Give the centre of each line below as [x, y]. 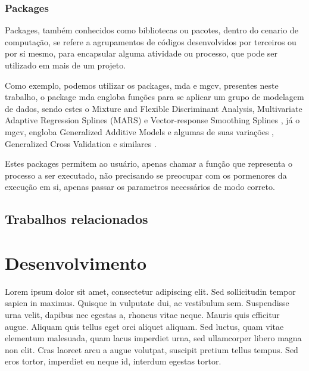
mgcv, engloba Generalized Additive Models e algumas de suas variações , [140, 131]
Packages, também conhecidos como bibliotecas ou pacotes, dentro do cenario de [152, 30]
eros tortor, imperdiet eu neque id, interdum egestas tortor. [113, 361]
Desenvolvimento [76, 262]
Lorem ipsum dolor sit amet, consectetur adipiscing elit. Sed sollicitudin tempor [150, 291]
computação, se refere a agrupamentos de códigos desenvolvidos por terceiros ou [151, 41]
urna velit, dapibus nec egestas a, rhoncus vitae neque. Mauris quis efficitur [142, 315]
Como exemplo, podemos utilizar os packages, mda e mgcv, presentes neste [142, 85]
